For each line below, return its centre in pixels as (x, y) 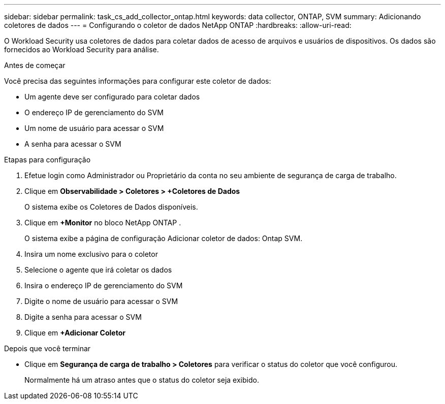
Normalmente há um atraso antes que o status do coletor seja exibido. (142, 380)
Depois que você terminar (47, 348)
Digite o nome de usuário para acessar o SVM (101, 301)
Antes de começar (35, 65)
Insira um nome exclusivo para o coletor (91, 254)
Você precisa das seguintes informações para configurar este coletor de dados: (138, 81)
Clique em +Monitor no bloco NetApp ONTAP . (103, 223)
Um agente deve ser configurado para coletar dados (112, 97)
